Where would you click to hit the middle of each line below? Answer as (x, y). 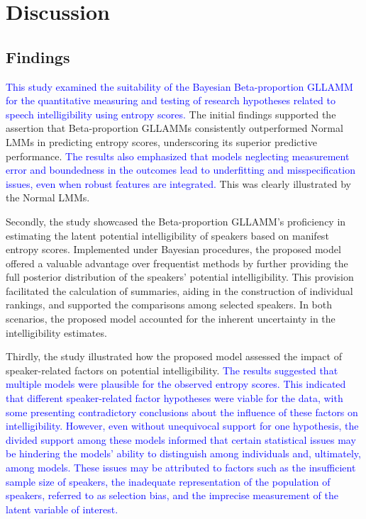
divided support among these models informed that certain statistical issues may (181, 439)
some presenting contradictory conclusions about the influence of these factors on (182, 412)
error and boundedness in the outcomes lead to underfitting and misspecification (181, 170)
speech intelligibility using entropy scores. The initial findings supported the (171, 114)
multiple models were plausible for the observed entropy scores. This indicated (176, 384)
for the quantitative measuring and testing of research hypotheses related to (171, 100)
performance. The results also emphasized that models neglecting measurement (178, 156)
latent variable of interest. (62, 509)
